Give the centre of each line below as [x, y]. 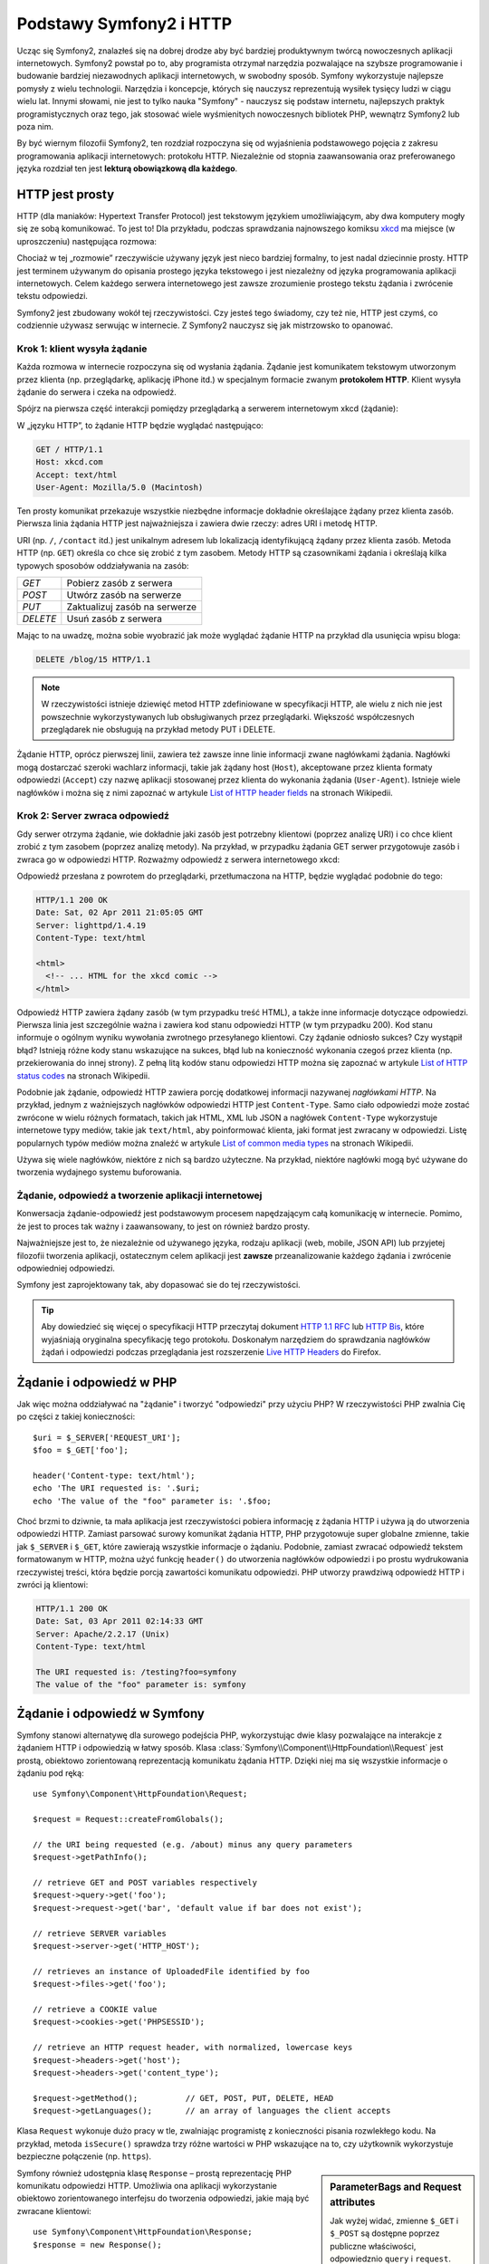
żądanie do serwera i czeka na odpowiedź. [96, 392]
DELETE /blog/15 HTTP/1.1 [93, 659]
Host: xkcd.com [69, 462]
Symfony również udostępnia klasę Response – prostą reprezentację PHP [154, 2173]
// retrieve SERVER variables [100, 1933]
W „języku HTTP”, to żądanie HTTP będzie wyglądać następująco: [140, 425]
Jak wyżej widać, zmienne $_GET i [394, 2221]
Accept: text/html [77, 475]
